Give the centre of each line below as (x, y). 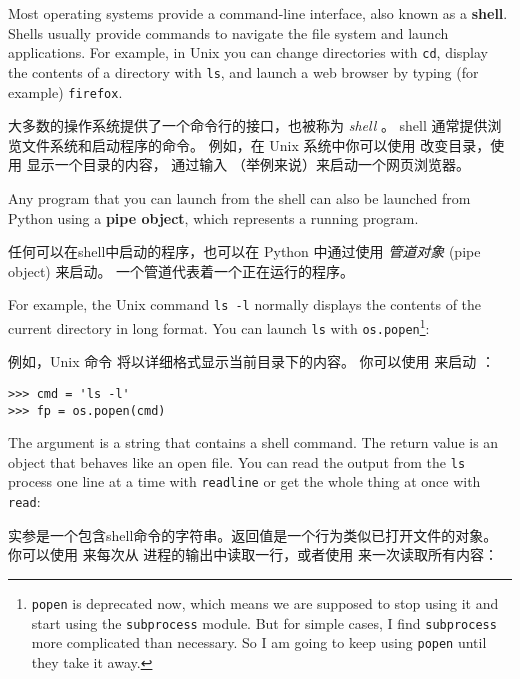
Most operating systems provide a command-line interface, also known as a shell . (258, 13)
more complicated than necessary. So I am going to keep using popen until (259, 642)
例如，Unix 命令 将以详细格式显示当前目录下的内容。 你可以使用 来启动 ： (251, 361)
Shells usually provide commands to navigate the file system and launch (228, 32)
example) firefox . (65, 91)
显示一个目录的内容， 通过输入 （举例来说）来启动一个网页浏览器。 (248, 164)
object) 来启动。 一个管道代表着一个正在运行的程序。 (181, 270)
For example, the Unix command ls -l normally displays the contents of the (245, 304)
